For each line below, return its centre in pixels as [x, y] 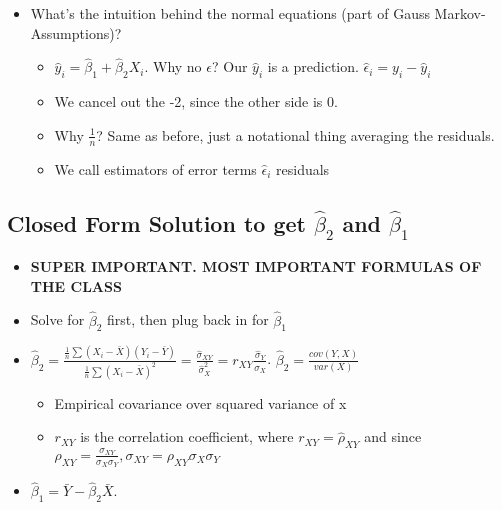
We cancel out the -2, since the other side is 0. [196, 101]
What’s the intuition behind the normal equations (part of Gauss [230, 13]
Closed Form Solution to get [156, 222]
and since [393, 436]
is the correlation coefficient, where [187, 436]
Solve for [57, 319]
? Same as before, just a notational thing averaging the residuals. [295, 134]
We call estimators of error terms [155, 168]
